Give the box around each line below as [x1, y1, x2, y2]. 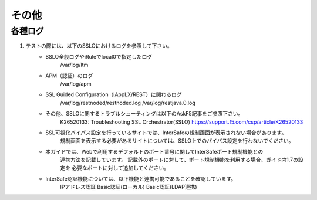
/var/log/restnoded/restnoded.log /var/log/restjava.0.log [60, 99, 196, 106]
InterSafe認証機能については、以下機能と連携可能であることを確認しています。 [45, 175, 237, 182]
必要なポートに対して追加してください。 [71, 164, 170, 171]
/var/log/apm [60, 80, 92, 87]
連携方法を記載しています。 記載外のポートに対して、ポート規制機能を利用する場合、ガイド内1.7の [60, 156, 299, 164]
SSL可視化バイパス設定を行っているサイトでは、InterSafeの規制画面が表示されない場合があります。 [45, 129, 287, 136]
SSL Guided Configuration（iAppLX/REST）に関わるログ [45, 91, 182, 98]
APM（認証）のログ [45, 72, 93, 79]
